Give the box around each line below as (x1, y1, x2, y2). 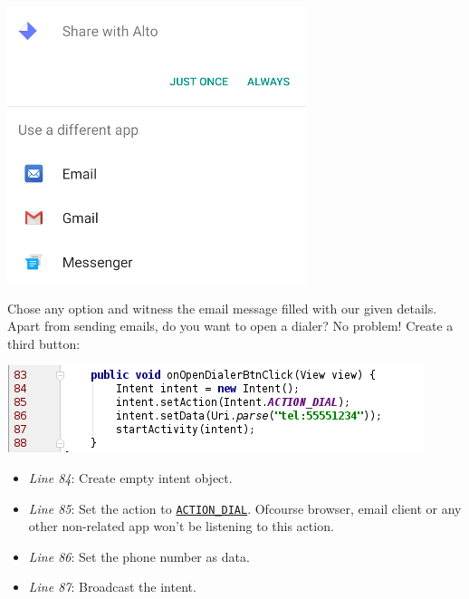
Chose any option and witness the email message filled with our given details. (7, 298, 437, 317)
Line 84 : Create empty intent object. (28, 468, 233, 487)
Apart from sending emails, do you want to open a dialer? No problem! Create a (7, 316, 454, 335)
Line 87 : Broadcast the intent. (28, 577, 196, 596)
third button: (7, 333, 81, 353)
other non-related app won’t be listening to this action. (28, 517, 334, 536)
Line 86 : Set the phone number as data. (28, 546, 250, 565)
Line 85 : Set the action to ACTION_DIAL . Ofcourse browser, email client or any (28, 498, 462, 517)
